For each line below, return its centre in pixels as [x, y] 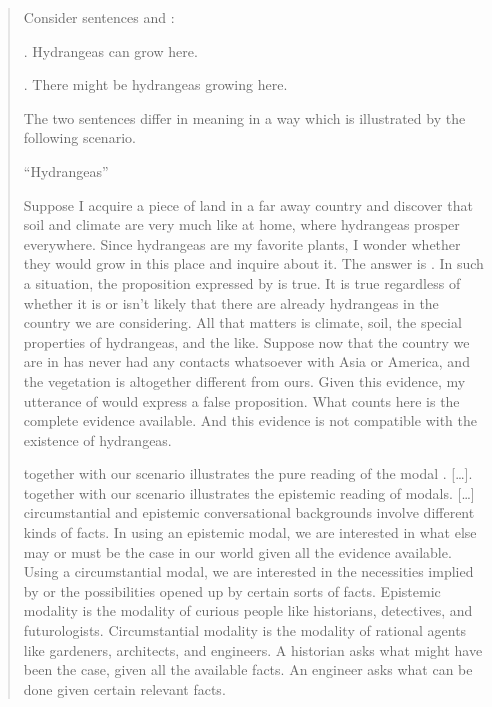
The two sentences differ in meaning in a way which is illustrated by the [244, 117]
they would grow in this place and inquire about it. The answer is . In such [253, 263]
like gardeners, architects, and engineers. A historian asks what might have [253, 649]
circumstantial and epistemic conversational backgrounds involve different [249, 512]
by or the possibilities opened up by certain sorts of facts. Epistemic [232, 590]
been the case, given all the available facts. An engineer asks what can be [248, 669]
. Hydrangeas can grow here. [110, 50]
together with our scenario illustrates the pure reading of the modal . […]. [248, 473]
